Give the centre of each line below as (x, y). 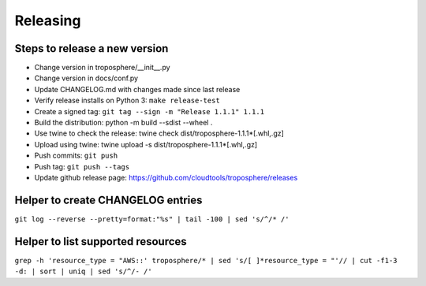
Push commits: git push (76, 156)
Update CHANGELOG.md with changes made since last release (137, 89)
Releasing (48, 20)
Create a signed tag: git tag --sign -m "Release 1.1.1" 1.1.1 (149, 111)
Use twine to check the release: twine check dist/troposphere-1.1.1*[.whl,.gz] (159, 133)
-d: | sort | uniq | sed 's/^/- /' (84, 271)
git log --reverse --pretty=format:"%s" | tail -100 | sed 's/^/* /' (152, 219)
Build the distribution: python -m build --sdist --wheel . (123, 123)
